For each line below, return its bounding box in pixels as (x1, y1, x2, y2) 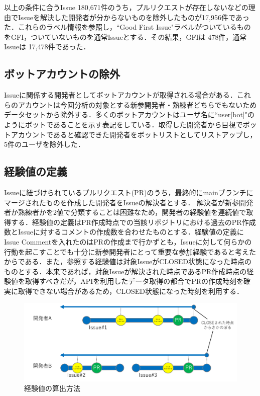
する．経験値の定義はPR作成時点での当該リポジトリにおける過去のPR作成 (11, 216, 256, 227)
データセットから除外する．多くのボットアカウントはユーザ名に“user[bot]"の (4, 109, 254, 120)
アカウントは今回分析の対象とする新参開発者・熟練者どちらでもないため (18, 99, 257, 110)
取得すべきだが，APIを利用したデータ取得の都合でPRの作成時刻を (25, 276, 244, 286)
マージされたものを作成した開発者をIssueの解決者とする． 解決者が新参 (4, 197, 239, 207)
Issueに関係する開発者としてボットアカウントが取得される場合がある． (4, 90, 237, 100)
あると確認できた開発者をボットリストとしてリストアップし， (53, 129, 257, 139)
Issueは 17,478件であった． (4, 41, 90, 52)
